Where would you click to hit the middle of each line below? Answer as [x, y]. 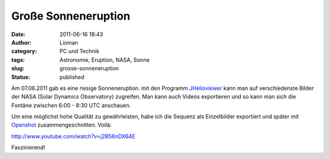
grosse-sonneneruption [89, 68]
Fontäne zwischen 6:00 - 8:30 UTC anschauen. [71, 105]
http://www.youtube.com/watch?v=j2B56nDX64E [73, 136]
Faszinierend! [28, 147]
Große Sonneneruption [71, 16]
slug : [18, 68]
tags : [18, 60]
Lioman [69, 42]
